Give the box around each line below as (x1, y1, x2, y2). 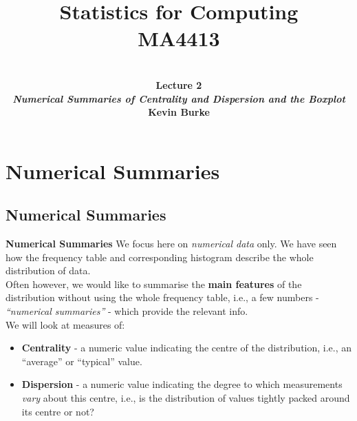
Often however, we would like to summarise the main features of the (6, 276, 302, 291)
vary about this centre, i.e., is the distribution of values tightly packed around (21, 391, 350, 405)
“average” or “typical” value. (21, 353, 142, 368)
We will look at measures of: (6, 317, 125, 331)
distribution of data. (6, 263, 91, 278)
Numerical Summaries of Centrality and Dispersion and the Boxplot (12, 91, 345, 105)
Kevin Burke (148, 105, 210, 119)
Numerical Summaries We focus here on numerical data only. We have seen (6, 236, 337, 251)
